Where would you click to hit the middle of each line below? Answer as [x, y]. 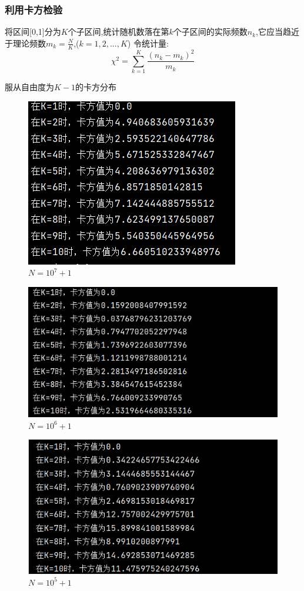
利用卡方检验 [34, 9]
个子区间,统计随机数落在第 [118, 32]
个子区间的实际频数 [210, 32]
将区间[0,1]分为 [33, 32]
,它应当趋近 [278, 32]
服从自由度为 [29, 86]
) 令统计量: [148, 43]
